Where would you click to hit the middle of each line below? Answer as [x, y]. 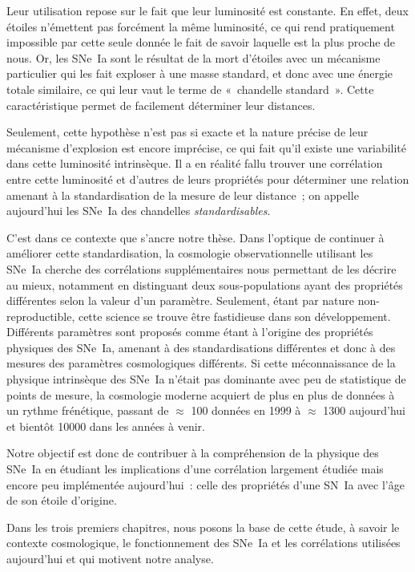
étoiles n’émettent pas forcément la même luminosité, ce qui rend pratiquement [201, 26]
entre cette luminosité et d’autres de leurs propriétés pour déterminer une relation [208, 178]
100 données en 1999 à [246, 410]
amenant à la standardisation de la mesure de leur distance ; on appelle [183, 195]
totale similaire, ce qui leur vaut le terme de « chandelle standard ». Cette [190, 89]
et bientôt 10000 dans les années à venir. [106, 426]
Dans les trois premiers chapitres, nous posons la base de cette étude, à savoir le [203, 527]
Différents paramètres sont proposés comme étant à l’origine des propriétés [190, 332]
